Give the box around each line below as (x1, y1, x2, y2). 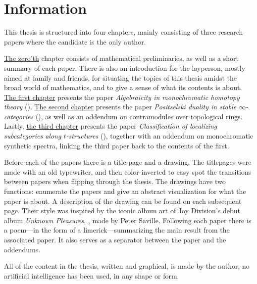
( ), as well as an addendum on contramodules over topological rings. (35, 111, 243, 121)
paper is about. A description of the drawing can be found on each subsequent (4, 195, 242, 206)
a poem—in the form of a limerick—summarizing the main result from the (4, 225, 230, 235)
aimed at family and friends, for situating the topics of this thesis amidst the (4, 72, 237, 83)
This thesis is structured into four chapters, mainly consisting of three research (4, 27, 243, 37)
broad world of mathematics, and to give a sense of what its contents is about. (4, 82, 242, 93)
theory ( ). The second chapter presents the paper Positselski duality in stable (4, 101, 237, 112)
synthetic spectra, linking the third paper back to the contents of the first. (4, 140, 229, 150)
